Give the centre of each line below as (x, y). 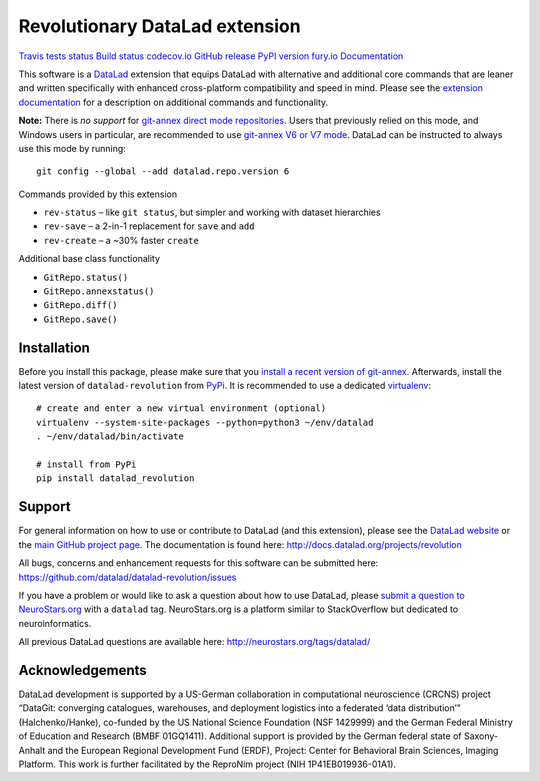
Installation (54, 347)
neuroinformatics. (55, 623)
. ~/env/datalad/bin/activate (110, 436)
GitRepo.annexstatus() (99, 291)
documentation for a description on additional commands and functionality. (173, 102)
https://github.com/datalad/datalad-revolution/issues (127, 577)
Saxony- (481, 736)
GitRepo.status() (86, 277)
